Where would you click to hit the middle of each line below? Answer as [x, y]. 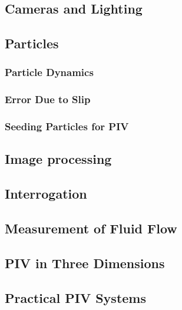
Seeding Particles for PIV [67, 126]
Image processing [58, 159]
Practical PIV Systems [75, 297]
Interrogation [46, 194]
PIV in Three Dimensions [85, 263]
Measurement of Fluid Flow [91, 228]
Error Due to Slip [48, 99]
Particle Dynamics [49, 72]
